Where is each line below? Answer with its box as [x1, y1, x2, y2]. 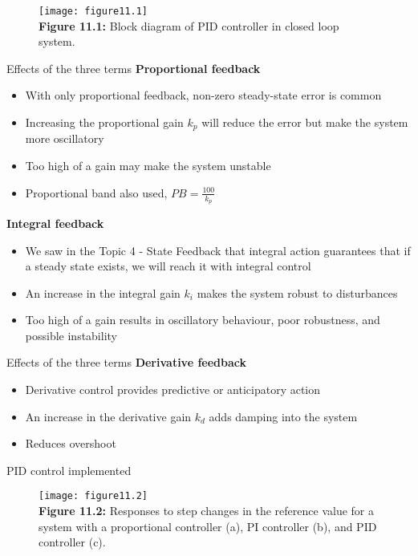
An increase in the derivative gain [25, 408, 192, 424]
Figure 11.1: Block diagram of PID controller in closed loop [39, 17, 339, 34]
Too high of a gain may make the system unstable [25, 157, 271, 174]
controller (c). [39, 534, 106, 550]
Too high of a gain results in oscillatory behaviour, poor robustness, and [25, 311, 380, 328]
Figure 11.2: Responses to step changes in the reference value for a [39, 502, 374, 519]
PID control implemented [6, 461, 132, 478]
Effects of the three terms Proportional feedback [6, 59, 261, 76]
